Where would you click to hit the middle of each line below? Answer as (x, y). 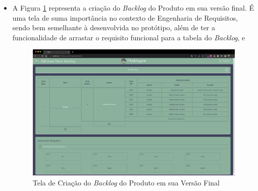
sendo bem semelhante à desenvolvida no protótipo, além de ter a (114, 27)
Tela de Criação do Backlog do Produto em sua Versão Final (126, 182)
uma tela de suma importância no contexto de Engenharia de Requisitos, (125, 17)
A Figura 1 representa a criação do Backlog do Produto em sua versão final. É (133, 8)
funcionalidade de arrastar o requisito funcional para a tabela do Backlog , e (129, 37)
